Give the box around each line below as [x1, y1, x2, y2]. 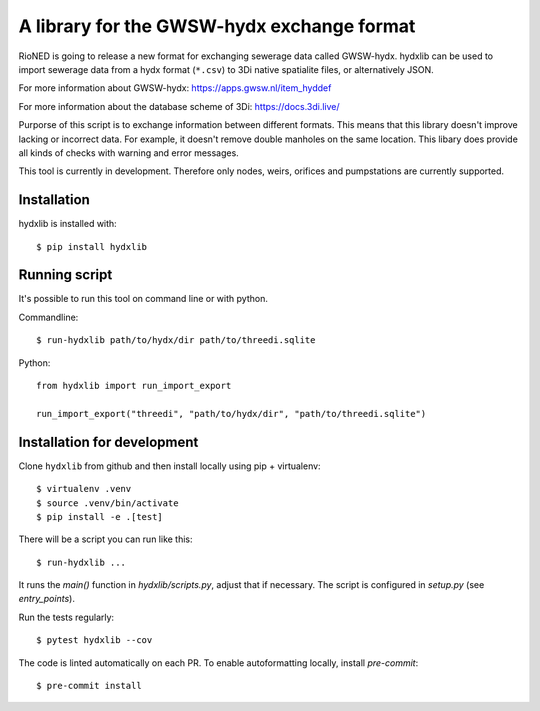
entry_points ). [18, 593, 75, 605]
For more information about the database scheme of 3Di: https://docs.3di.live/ [18, 100, 340, 112]
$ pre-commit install [36, 680, 142, 692]
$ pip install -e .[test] [36, 511, 164, 522]
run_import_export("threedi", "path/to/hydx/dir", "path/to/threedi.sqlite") [36, 408, 427, 419]
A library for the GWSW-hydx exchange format [18, 15, 416, 37]
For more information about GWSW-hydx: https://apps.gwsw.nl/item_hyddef [18, 82, 332, 94]
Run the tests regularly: [18, 611, 115, 623]
